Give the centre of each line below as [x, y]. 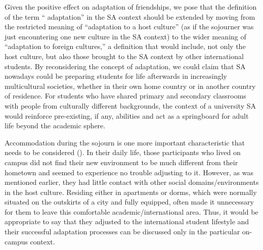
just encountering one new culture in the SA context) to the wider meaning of [125, 36]
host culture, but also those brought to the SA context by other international [124, 56]
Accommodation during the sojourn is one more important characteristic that [125, 142]
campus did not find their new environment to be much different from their [121, 162]
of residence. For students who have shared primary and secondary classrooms [125, 96]
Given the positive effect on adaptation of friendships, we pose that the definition [131, 7]
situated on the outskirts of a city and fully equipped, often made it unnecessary [129, 202]
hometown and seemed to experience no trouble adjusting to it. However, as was [129, 172]
